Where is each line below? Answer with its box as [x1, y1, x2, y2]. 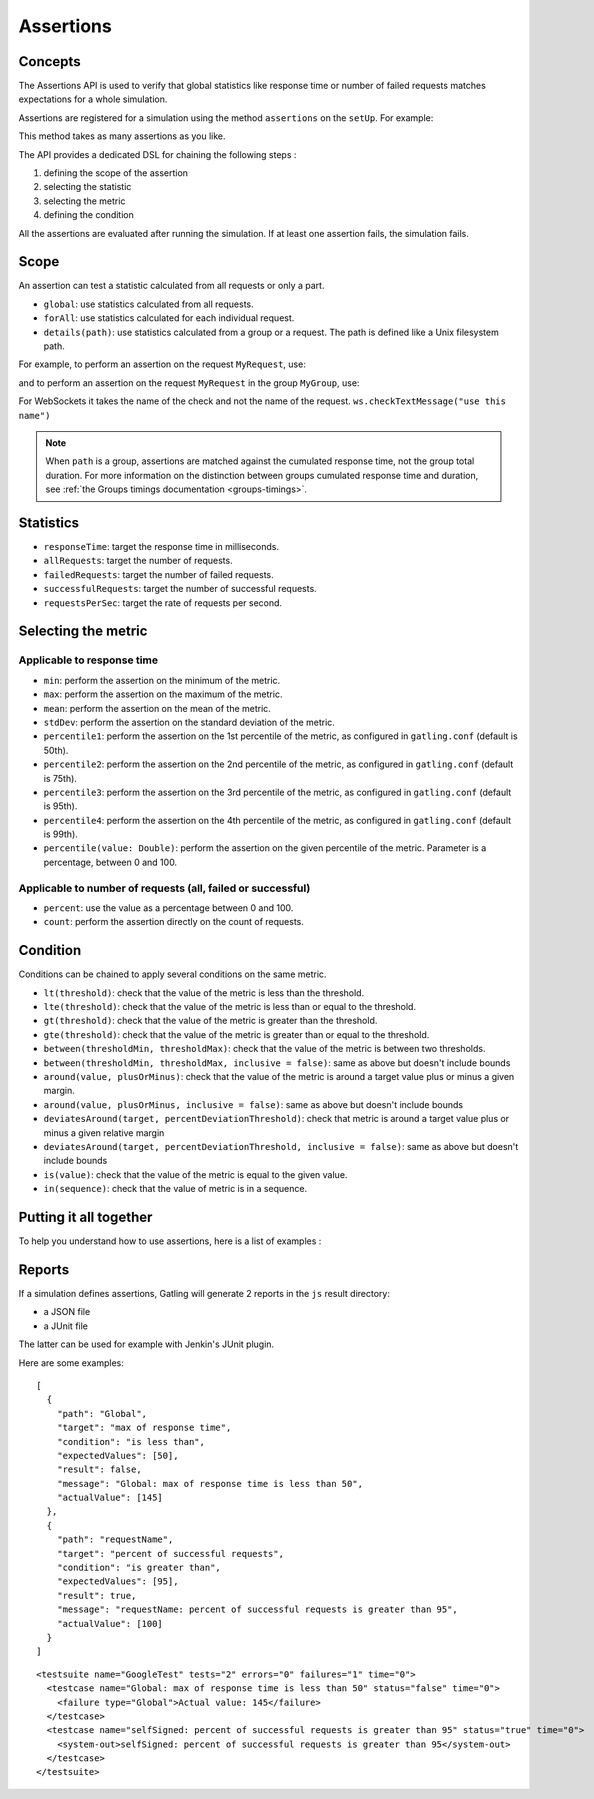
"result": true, [56, 1590, 137, 1601]
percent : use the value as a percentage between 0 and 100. [43, 902, 294, 914]
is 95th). [43, 800, 78, 812]
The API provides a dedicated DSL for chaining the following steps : [18, 148, 297, 160]
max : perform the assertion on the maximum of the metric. [43, 688, 283, 700]
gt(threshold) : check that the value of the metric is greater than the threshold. [43, 1015, 378, 1027]
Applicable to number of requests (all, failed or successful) [18, 881, 311, 895]
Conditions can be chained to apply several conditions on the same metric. [18, 968, 327, 980]
